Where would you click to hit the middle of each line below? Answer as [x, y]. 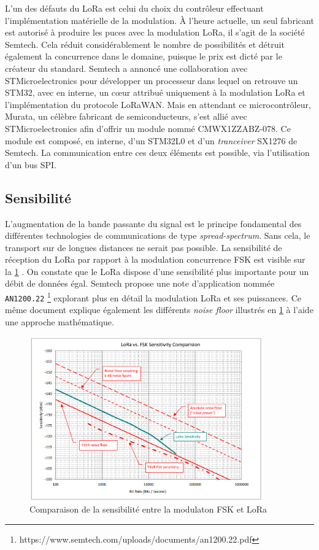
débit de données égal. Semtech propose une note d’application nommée [140, 283]
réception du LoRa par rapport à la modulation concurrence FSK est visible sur [155, 259]
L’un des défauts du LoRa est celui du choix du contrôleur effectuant [134, 8]
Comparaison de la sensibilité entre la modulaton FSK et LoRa [148, 509]
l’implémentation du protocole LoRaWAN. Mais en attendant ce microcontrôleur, [158, 104]
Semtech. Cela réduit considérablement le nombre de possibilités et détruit [145, 44]
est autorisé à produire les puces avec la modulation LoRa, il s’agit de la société [155, 32]
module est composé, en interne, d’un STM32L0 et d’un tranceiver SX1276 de [151, 140]
